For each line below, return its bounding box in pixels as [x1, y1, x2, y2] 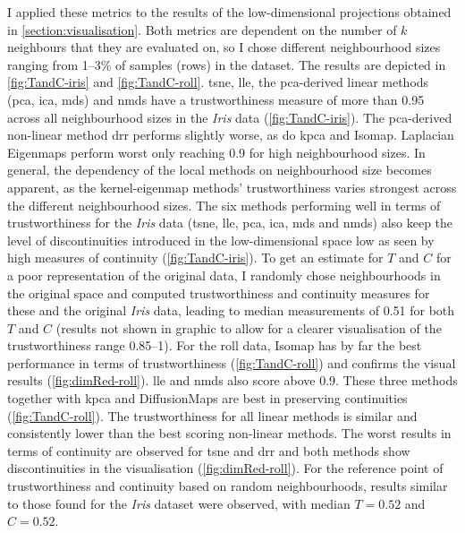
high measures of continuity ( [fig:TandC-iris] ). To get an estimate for [7, 248, 384, 267]
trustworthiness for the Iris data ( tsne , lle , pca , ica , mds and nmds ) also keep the [7, 213, 453, 232]
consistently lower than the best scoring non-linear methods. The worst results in [7, 424, 452, 443]
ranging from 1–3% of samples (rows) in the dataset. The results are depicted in [7, 55, 446, 73]
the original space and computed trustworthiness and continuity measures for [7, 283, 430, 302]
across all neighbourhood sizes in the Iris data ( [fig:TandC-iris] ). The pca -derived [7, 107, 452, 126]
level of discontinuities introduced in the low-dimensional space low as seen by [7, 230, 435, 249]
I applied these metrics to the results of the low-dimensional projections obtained [7, 3, 452, 21]
